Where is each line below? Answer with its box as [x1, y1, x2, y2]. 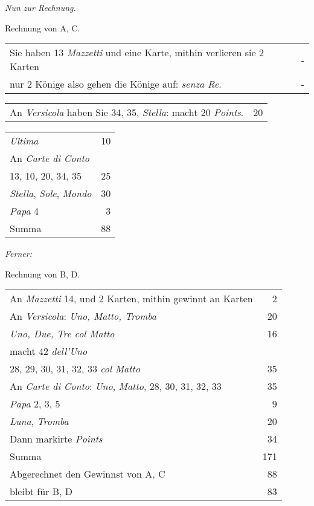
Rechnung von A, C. [5, 21, 80, 34]
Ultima [10, 134, 39, 148]
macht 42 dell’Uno [10, 344, 88, 358]
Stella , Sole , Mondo [10, 186, 92, 201]
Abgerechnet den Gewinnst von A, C [10, 467, 165, 481]
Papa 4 [10, 204, 39, 218]
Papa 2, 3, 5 [10, 397, 60, 411]
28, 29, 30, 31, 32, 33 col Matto [10, 362, 141, 376]
